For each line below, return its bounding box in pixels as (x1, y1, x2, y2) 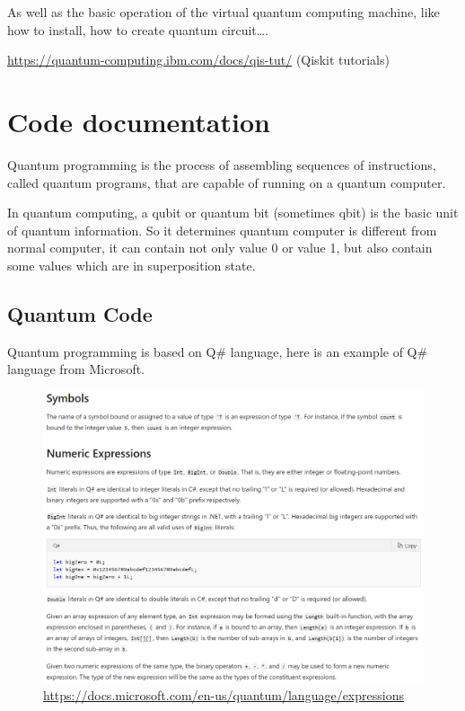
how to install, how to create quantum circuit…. (7, 20, 269, 39)
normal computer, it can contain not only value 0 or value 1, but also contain (7, 238, 433, 257)
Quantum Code (7, 299, 153, 327)
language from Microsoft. (7, 360, 145, 378)
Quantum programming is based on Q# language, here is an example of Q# (7, 342, 428, 360)
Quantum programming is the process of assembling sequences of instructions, (7, 155, 436, 173)
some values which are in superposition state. (7, 255, 256, 274)
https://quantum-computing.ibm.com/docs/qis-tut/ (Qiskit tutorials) (7, 50, 390, 69)
